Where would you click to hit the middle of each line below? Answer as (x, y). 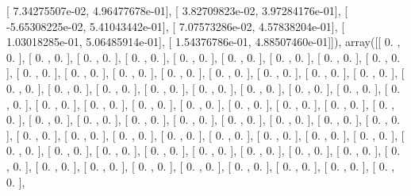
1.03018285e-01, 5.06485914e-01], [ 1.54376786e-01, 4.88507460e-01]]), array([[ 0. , (204, 42)
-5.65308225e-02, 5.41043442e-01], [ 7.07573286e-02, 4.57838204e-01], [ (176, 26)
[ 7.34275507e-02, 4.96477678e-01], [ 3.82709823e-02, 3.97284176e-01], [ (177, 10)
